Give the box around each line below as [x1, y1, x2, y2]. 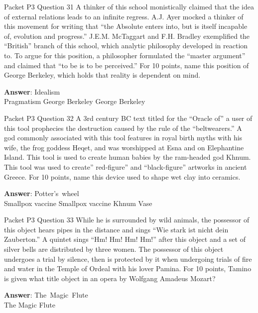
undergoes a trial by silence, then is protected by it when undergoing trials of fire [4, 253, 252, 264]
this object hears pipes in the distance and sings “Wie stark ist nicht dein [4, 224, 229, 234]
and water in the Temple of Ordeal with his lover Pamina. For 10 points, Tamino [4, 263, 252, 274]
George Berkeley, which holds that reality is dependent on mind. [4, 70, 201, 80]
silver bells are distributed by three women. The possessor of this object [4, 244, 224, 254]
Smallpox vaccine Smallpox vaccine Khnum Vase [4, 198, 152, 208]
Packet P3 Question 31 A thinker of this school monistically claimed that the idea [4, 1, 255, 11]
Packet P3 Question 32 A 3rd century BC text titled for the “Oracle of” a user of [4, 112, 253, 123]
